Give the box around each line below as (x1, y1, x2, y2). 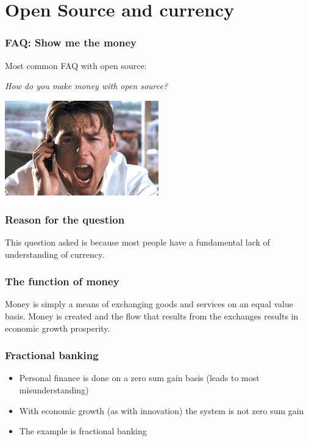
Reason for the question (5, 211, 125, 227)
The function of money (5, 274, 119, 289)
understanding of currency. (5, 247, 105, 260)
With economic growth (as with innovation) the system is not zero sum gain (19, 404, 304, 417)
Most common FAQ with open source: (5, 59, 147, 71)
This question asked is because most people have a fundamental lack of (5, 235, 270, 248)
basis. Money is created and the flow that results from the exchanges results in (5, 309, 299, 322)
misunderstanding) (19, 383, 89, 396)
